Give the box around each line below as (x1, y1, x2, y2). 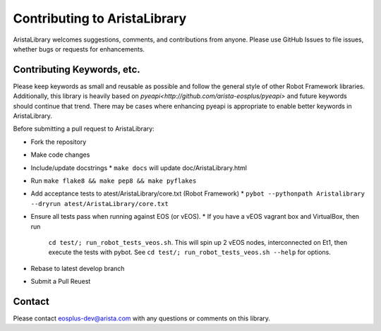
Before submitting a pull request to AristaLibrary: (13, 124, 155, 133)
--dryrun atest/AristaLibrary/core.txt (30, 200, 169, 207)
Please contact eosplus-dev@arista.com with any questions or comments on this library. (13, 314, 271, 323)
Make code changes (30, 150, 90, 159)
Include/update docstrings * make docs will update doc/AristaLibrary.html (30, 163, 247, 172)
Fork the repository (30, 138, 87, 146)
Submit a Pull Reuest (30, 277, 91, 286)
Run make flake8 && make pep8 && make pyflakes (30, 176, 197, 185)
